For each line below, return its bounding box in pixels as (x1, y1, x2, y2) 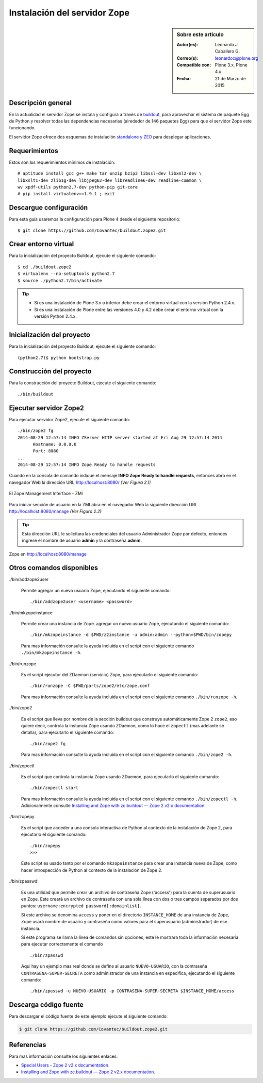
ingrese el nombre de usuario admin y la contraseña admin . (22, 537, 142, 544)
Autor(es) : (177, 41, 198, 47)
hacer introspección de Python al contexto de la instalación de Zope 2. (21, 867, 163, 873)
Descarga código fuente (9, 1001, 83, 1009)
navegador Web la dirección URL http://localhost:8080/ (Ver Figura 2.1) (9, 479, 151, 485)
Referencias (9, 1040, 47, 1049)
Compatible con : (177, 62, 211, 68)
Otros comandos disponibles (9, 564, 98, 572)
